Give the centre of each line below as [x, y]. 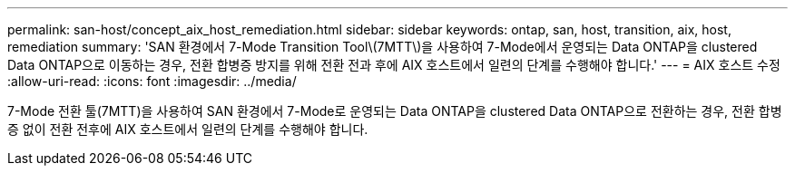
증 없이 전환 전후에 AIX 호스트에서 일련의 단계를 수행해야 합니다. [188, 129]
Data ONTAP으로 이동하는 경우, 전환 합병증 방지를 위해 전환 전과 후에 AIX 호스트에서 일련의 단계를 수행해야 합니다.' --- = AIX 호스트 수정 [394, 65]
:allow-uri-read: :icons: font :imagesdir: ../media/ [152, 81]
